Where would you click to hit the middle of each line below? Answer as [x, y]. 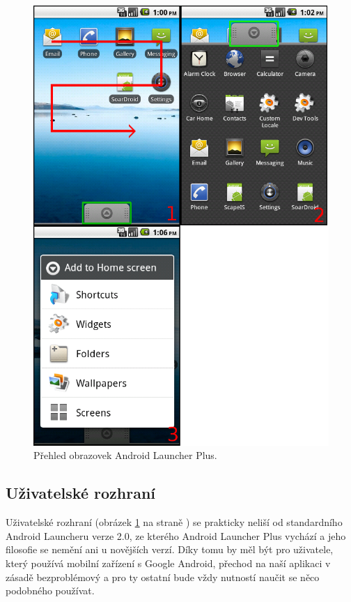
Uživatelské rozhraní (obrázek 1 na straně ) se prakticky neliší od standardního [174, 522]
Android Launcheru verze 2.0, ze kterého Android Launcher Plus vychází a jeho [176, 535]
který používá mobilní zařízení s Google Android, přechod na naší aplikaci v [168, 563]
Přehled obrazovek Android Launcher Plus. [125, 455]
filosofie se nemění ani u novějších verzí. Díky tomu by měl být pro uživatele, [170, 549]
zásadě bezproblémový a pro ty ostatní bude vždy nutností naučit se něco [163, 577]
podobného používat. [50, 590]
